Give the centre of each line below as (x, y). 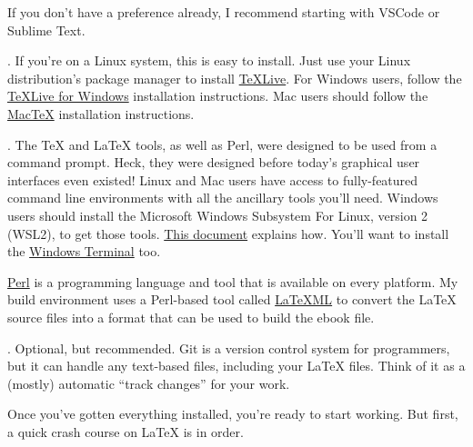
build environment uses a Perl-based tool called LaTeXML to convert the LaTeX (232, 299)
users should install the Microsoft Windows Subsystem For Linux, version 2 (218, 215)
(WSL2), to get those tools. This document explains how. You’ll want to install (228, 233)
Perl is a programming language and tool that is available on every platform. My (233, 281)
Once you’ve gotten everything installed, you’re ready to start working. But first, (233, 414)
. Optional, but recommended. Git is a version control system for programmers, (229, 348)
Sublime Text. (46, 30)
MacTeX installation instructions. (101, 113)
